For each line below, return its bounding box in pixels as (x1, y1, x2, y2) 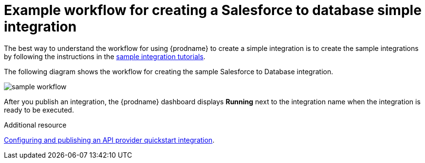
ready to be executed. (4, 105, 74, 114)
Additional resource (4, 120, 67, 129)
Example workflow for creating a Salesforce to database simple (4, 2, 422, 18)
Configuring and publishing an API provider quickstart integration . (4, 135, 215, 144)
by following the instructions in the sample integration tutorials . (4, 52, 205, 61)
